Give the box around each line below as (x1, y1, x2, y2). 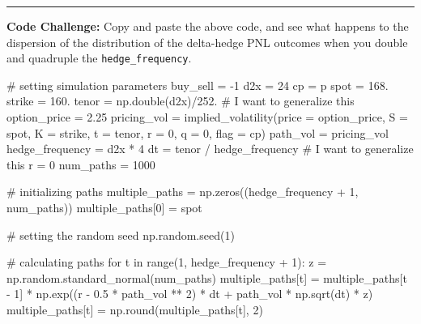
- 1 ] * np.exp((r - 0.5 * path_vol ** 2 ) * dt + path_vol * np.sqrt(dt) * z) (6, 285, 373, 302)
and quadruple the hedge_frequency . (6, 49, 192, 66)
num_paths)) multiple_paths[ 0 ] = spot (6, 199, 202, 215)
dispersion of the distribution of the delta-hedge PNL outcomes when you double (6, 33, 408, 50)
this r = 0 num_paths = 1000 (6, 156, 155, 173)
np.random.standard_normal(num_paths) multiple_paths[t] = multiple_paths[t (6, 269, 407, 286)
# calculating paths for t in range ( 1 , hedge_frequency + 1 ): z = (6, 254, 327, 271)
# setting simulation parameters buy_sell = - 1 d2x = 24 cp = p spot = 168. (6, 76, 389, 93)
